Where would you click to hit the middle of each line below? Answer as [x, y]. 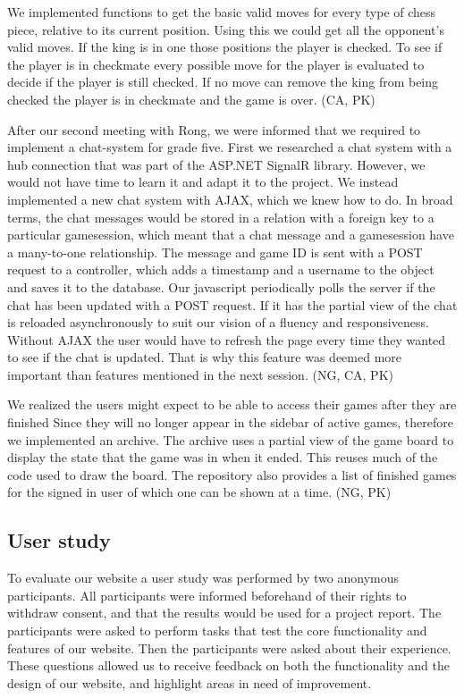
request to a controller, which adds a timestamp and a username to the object [221, 269]
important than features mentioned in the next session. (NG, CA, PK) [200, 374]
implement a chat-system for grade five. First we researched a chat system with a [230, 147]
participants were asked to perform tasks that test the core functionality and [217, 631]
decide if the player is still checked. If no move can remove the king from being [223, 82]
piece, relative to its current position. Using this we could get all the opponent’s [226, 29]
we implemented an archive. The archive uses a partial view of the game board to [231, 439]
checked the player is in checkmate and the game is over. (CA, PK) [191, 99]
